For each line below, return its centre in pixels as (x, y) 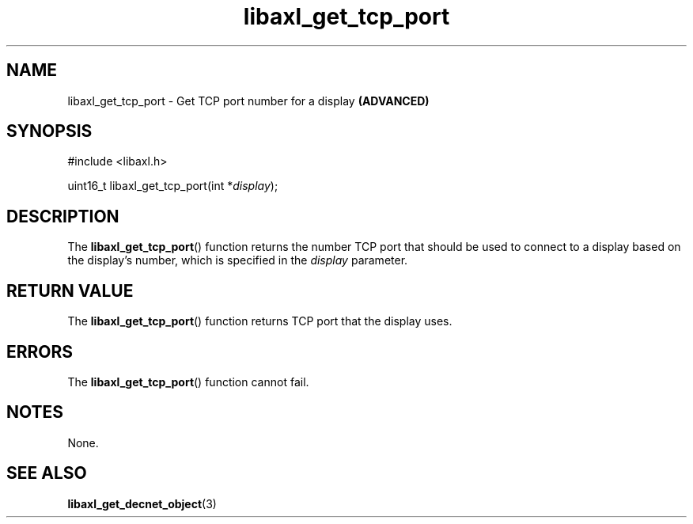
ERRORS (40, 351)
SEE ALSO (47, 473)
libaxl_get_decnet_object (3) (142, 503)
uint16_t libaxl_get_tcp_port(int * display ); (173, 186)
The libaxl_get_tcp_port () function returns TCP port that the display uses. (260, 321)
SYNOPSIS (49, 131)
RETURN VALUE (70, 290)
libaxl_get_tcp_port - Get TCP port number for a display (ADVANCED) (248, 101)
